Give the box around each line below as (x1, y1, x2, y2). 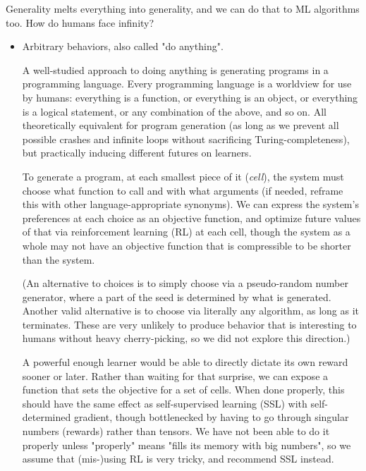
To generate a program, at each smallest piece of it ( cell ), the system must (22, 169, 344, 183)
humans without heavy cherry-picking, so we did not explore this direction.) (22, 331, 350, 345)
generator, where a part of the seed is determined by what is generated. (22, 289, 331, 304)
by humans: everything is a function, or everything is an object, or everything (22, 90, 358, 104)
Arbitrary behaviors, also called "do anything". (22, 39, 224, 54)
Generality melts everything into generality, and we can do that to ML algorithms (6, 1, 360, 16)
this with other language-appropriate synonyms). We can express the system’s (22, 197, 359, 212)
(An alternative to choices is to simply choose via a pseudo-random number (22, 276, 348, 290)
